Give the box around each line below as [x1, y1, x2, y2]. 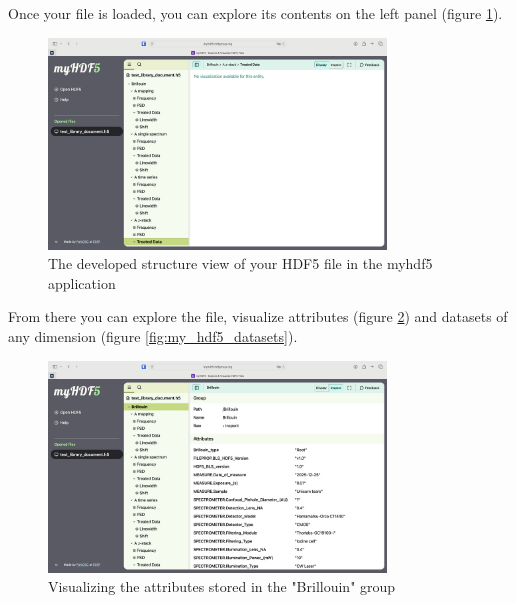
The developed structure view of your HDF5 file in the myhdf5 [48, 253, 433, 274]
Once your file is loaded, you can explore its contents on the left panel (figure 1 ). [8, 3, 503, 23]
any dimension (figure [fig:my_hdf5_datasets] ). [8, 325, 298, 346]
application [48, 272, 116, 293]
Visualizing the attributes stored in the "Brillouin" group [48, 576, 396, 597]
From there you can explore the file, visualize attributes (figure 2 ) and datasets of [8, 306, 508, 327]
